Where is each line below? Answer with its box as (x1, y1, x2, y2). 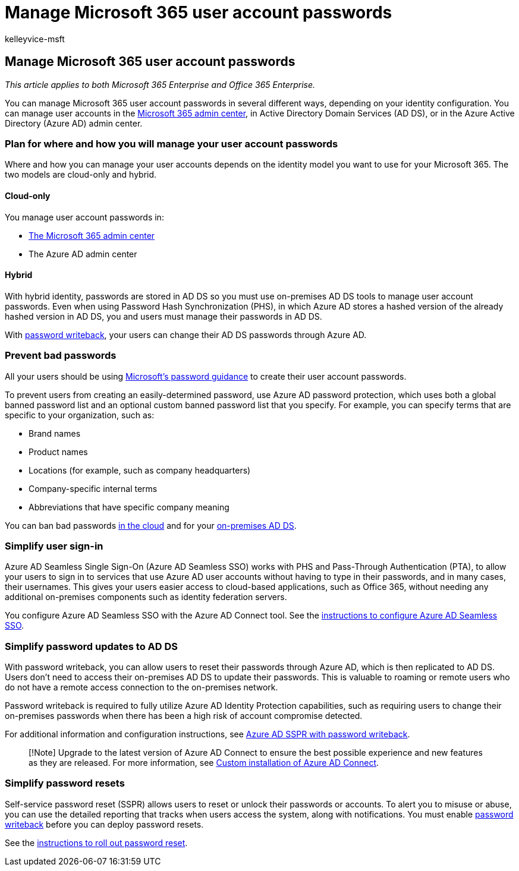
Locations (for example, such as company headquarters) (29, 465, 251, 475)
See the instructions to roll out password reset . (5, 837, 188, 848)
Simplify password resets (5, 777, 125, 790)
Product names (29, 446, 88, 457)
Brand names (29, 428, 81, 438)
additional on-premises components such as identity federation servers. (5, 592, 287, 602)
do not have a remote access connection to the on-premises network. (5, 682, 278, 693)
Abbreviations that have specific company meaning (29, 501, 229, 512)
